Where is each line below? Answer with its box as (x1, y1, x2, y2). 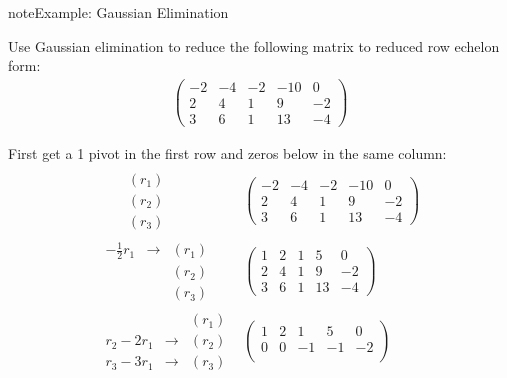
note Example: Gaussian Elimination (8, 2, 229, 22)
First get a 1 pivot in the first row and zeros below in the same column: (8, 142, 447, 163)
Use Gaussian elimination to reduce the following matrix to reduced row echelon (8, 35, 500, 56)
